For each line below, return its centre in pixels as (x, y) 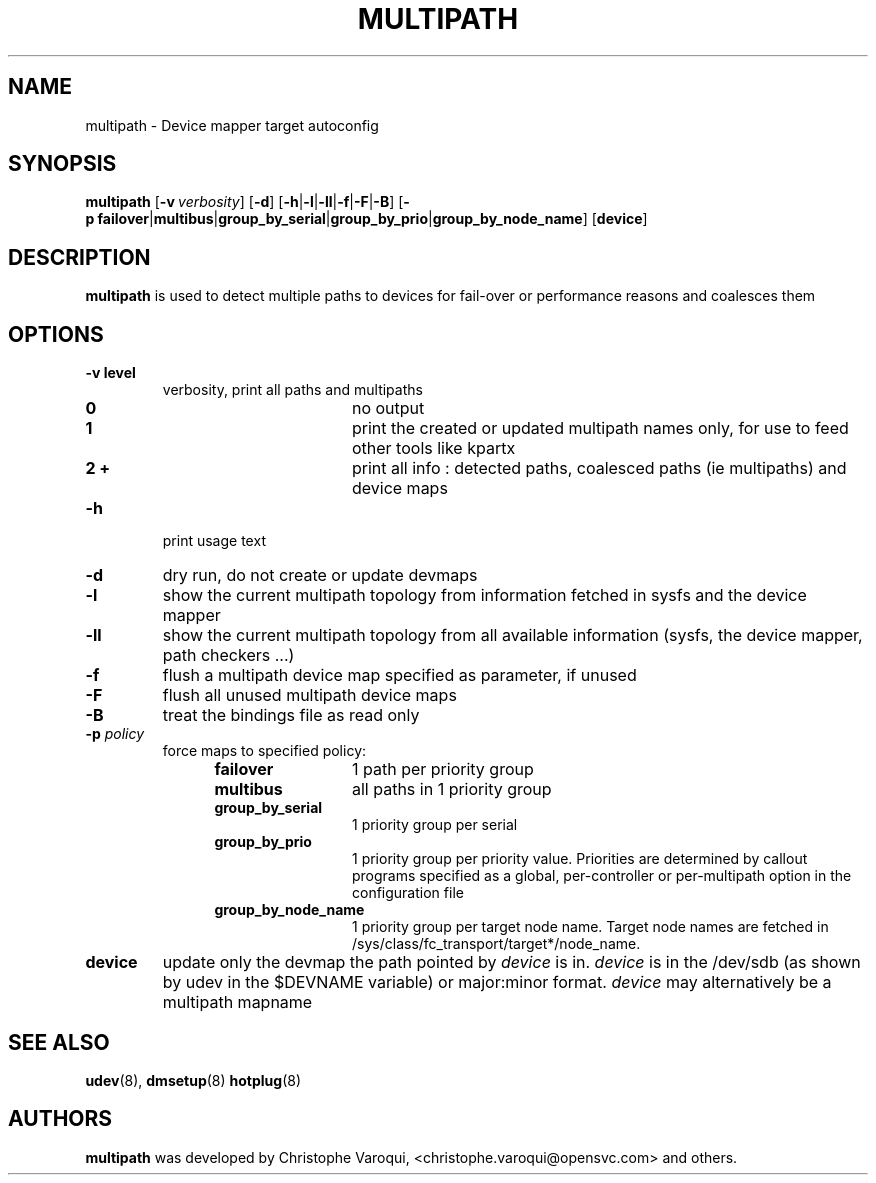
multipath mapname (237, 1002)
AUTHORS (60, 1119)
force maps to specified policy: (264, 751)
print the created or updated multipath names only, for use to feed (600, 428)
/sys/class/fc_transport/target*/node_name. (496, 944)
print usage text (214, 541)
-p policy (115, 734)
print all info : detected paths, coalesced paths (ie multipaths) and (599, 468)
